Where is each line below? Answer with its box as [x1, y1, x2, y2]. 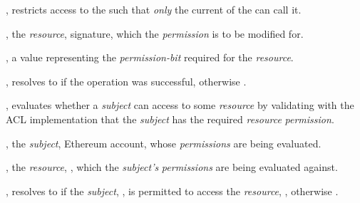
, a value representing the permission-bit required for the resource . [6, 50, 294, 65]
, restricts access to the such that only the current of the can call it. [6, 2, 302, 16]
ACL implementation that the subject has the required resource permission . [6, 111, 334, 126]
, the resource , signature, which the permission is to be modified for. [6, 26, 304, 41]
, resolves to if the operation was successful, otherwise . [6, 73, 247, 88]
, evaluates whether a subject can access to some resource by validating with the [6, 98, 354, 113]
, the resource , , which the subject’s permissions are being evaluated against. [6, 160, 338, 175]
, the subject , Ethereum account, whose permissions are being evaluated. [6, 135, 322, 150]
